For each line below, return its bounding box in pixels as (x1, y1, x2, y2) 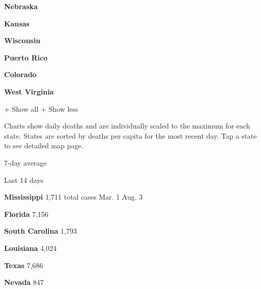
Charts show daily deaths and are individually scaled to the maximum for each (4, 120, 250, 131)
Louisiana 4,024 (4, 242, 57, 253)
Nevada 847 (4, 277, 44, 287)
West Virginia (4, 86, 54, 97)
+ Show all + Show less (4, 103, 78, 114)
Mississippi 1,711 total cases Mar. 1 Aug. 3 (4, 191, 143, 202)
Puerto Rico (4, 52, 48, 62)
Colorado (4, 69, 37, 80)
